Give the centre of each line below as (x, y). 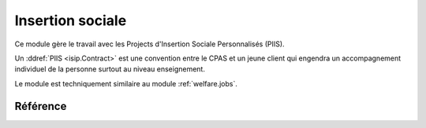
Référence (41, 106)
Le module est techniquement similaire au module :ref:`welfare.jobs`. (126, 83)
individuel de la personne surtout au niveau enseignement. (110, 69)
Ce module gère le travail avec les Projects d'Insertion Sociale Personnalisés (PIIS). (149, 44)
